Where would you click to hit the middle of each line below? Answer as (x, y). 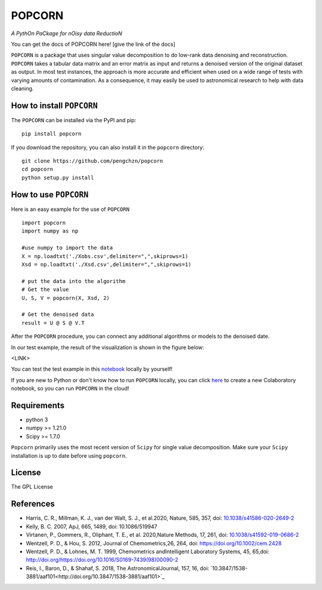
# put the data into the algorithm (74, 281)
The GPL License (32, 487)
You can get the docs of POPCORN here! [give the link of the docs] (93, 44)
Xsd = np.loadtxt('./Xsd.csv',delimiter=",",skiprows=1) (107, 264)
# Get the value (45, 290)
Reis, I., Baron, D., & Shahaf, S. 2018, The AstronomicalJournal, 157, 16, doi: (117, 568)
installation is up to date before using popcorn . (69, 455)
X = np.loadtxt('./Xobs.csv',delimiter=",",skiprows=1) (105, 256)
